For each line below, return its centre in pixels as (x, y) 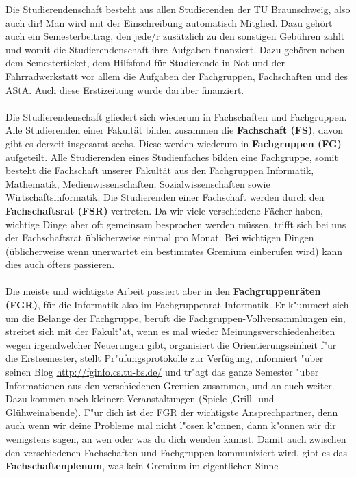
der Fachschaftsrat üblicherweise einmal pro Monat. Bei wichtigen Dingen (160, 237)
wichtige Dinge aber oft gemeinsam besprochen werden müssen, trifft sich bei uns (176, 224)
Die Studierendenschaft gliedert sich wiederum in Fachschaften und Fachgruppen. (176, 116)
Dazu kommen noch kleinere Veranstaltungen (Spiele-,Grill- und (140, 399)
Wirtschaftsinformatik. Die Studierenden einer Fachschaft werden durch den (165, 197)
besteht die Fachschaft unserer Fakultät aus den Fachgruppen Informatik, (160, 170)
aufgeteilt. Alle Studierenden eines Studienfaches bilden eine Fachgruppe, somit (172, 157)
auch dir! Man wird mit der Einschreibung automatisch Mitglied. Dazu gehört (169, 22)
